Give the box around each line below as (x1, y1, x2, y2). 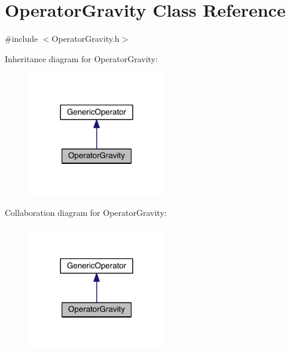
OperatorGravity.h (51, 32, 120, 45)
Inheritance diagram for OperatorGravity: (5, 52, 158, 65)
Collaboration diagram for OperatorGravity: (5, 206, 167, 218)
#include (5, 32, 38, 45)
